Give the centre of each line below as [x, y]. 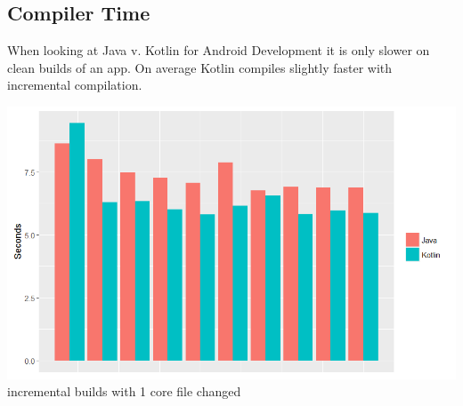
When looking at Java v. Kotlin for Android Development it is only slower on [219, 50]
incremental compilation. [75, 85]
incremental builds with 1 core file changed [124, 391]
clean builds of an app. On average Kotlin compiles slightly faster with [200, 67]
